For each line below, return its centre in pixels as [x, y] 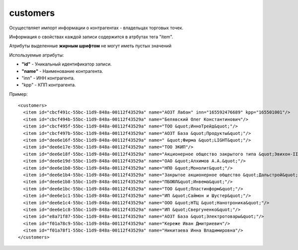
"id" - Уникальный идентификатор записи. [67, 64]
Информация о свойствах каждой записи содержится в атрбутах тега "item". [91, 37]
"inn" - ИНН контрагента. [48, 78]
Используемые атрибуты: [37, 55]
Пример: [18, 94]
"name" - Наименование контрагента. [62, 71]
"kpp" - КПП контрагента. [49, 85]
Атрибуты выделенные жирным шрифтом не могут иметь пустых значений [90, 46]
